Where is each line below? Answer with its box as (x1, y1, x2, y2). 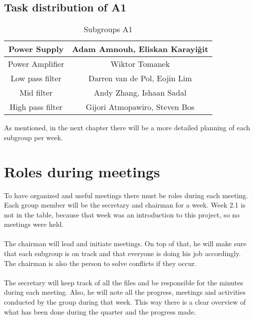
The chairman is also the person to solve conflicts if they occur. (4, 258, 197, 268)
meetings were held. (4, 219, 64, 229)
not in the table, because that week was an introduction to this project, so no (4, 209, 240, 219)
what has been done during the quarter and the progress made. (4, 306, 196, 317)
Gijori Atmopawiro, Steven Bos (86, 101, 194, 113)
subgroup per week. (4, 132, 63, 142)
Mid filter (19, 87, 53, 99)
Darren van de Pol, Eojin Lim (88, 72, 192, 84)
